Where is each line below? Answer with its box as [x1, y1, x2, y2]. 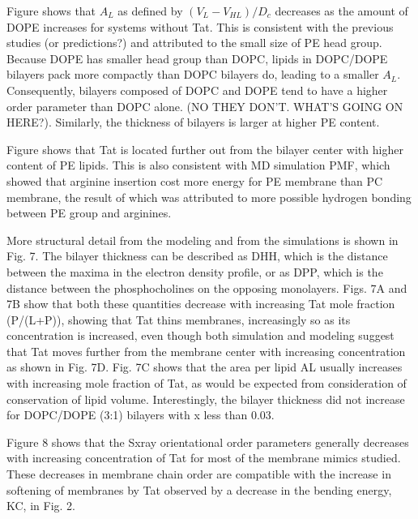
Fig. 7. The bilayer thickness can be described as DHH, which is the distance [6, 247, 388, 264]
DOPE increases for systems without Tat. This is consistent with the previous [6, 18, 394, 35]
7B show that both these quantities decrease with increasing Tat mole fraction [6, 295, 395, 312]
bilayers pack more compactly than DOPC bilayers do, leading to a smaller [6, 66, 379, 83]
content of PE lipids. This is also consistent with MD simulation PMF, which [6, 157, 390, 174]
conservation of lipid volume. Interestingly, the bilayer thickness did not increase [6, 390, 405, 407]
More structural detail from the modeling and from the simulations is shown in [6, 231, 399, 248]
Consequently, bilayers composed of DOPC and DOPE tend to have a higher [6, 81, 388, 98]
